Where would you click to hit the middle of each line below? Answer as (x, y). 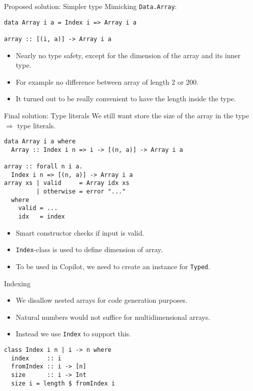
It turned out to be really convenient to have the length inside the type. (126, 99)
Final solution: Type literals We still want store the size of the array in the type (126, 115)
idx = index (41, 217)
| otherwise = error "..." (81, 192)
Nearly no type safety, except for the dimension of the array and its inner (128, 55)
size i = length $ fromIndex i (63, 383)
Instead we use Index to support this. (73, 334)
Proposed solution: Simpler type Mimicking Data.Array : (90, 6)
